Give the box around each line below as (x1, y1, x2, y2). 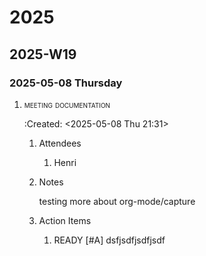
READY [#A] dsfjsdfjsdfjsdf (53, 234, 166, 246)
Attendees (38, 137, 82, 149)
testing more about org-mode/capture (38, 195, 196, 207)
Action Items (38, 214, 92, 226)
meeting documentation (23, 98, 111, 110)
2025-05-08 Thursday (9, 76, 123, 90)
